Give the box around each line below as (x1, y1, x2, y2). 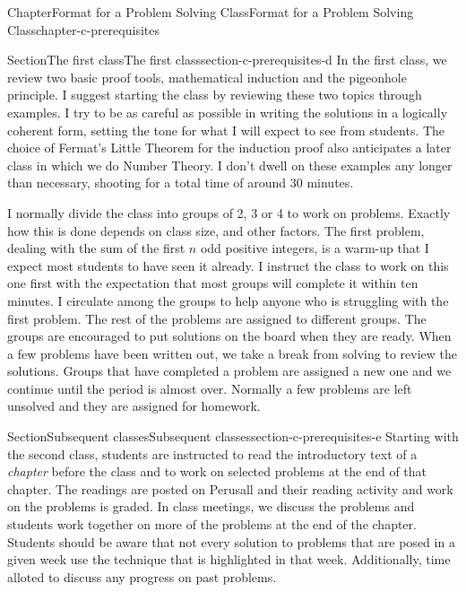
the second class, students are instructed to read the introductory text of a (7, 444, 418, 463)
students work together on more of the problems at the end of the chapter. (7, 515, 417, 534)
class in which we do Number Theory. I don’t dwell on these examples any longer (7, 155, 453, 174)
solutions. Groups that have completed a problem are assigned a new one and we (7, 361, 452, 380)
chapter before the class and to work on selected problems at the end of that (7, 462, 427, 481)
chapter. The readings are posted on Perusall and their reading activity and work (7, 479, 453, 498)
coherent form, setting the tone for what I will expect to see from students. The (7, 120, 445, 139)
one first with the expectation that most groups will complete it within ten (7, 274, 419, 292)
